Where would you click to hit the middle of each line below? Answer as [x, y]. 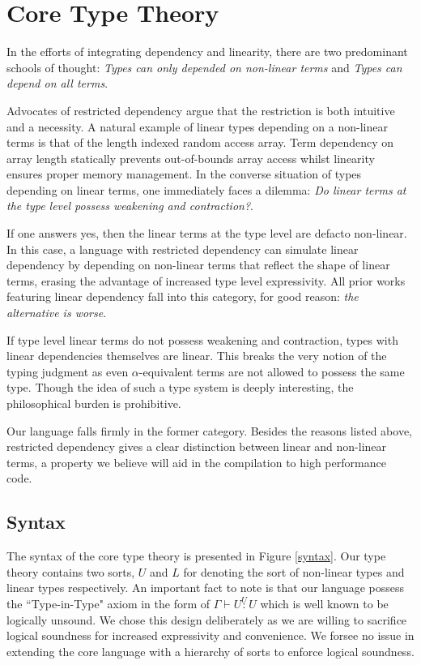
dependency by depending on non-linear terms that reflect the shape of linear [198, 265]
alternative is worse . [57, 313]
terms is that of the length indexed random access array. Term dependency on [200, 142]
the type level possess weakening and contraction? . [130, 206]
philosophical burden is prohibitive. [94, 403]
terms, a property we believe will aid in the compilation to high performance [196, 462]
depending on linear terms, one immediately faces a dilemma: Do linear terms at [206, 189]
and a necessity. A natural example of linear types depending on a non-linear [197, 126]
